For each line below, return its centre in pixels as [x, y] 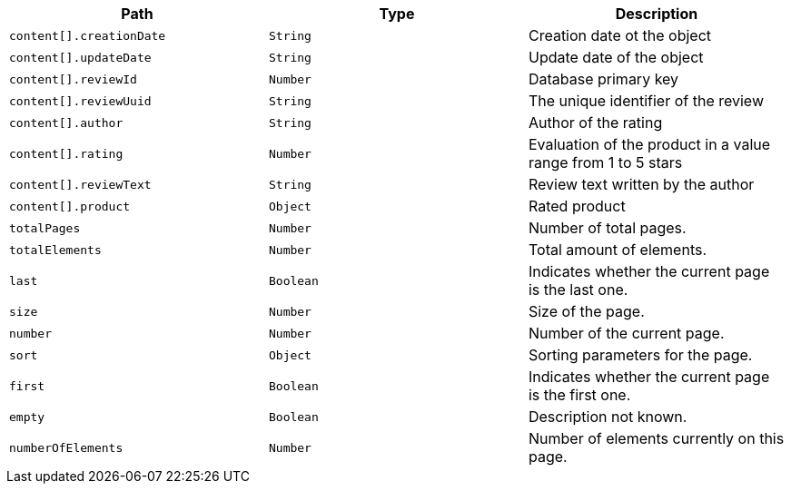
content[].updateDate [80, 57]
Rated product [577, 206]
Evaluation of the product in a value [649, 144]
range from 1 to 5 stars [605, 162]
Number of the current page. [626, 333]
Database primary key [603, 79]
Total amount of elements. [618, 250]
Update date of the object [616, 57]
